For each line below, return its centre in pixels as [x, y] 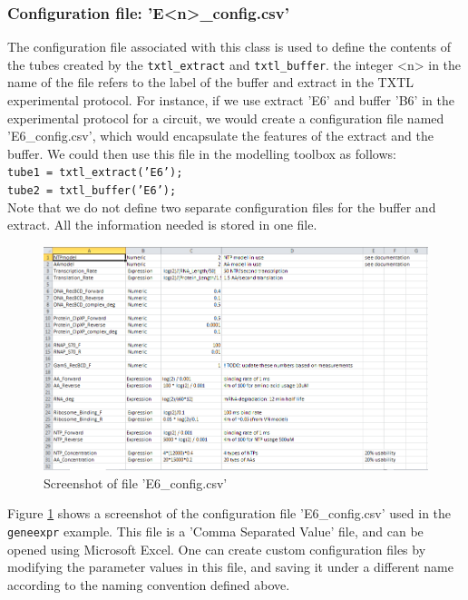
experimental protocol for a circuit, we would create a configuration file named [226, 118]
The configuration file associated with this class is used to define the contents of [229, 47]
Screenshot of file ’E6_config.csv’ [136, 482]
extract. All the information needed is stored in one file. [162, 225]
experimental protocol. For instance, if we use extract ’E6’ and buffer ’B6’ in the [231, 100]
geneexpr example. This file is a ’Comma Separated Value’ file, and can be [215, 531]
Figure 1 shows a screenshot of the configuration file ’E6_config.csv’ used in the [229, 513]
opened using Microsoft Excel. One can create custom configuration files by [217, 549]
